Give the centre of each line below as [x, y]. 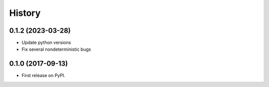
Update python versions [46, 43]
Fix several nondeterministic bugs [56, 49]
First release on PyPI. [44, 76]
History [25, 13]
